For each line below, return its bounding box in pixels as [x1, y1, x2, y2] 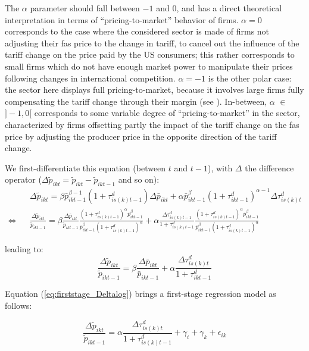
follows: [5, 299, 32, 312]
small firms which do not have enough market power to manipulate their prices [5, 59, 293, 72]
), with [207, 161, 233, 174]
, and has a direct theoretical [176, 2, 282, 14]
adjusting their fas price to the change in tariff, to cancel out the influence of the [5, 36, 299, 49]
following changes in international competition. [5, 71, 176, 84]
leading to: [5, 243, 43, 255]
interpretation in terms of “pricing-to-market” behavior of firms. [5, 13, 239, 26]
